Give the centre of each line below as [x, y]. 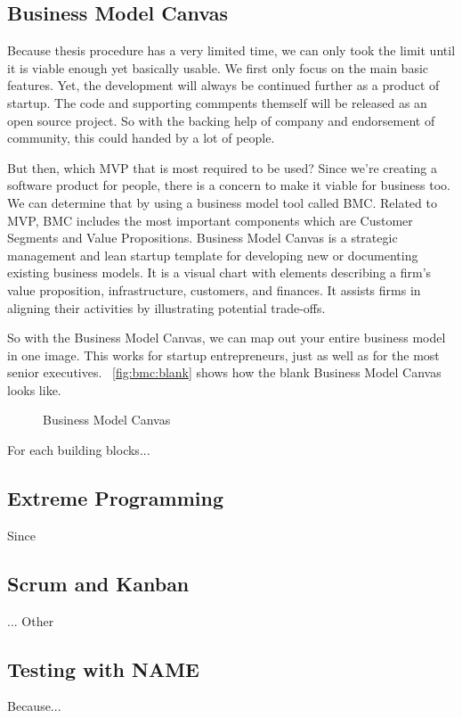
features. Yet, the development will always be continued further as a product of [223, 85]
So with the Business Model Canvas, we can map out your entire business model [227, 338]
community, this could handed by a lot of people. [141, 138]
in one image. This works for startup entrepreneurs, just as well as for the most [223, 355]
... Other [31, 620]
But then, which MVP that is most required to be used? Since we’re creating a [222, 167]
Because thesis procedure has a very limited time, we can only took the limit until [231, 50]
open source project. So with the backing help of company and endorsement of [221, 120]
